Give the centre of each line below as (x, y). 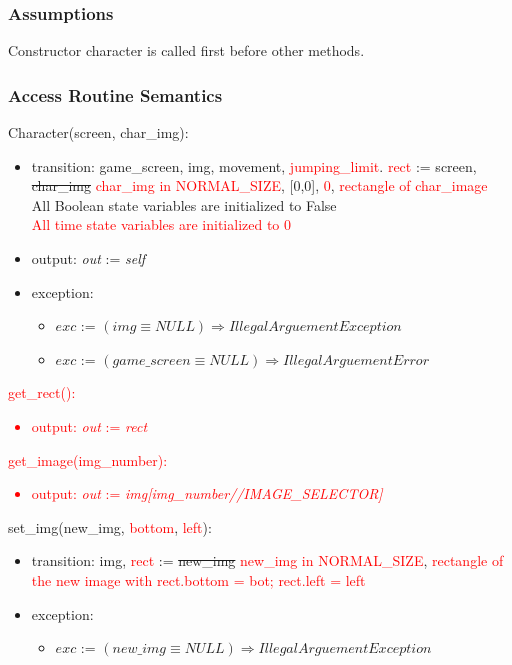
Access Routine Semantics (115, 94)
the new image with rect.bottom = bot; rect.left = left (198, 579)
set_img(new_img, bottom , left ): (110, 526)
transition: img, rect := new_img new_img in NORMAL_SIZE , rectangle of (267, 560)
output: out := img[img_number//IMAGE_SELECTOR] (207, 493)
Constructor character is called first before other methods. (186, 50)
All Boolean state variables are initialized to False (184, 204)
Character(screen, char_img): (98, 132)
